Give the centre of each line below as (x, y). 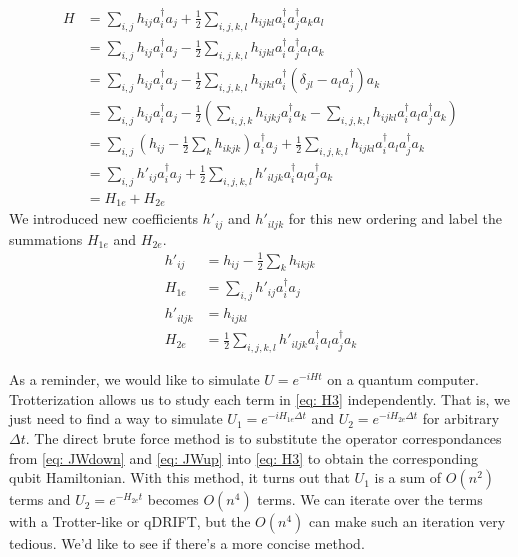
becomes (173, 499)
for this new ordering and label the (395, 218)
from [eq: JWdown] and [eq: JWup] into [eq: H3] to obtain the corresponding (243, 457)
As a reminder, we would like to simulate (134, 379)
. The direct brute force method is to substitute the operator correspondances (263, 438)
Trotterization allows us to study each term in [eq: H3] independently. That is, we (259, 398)
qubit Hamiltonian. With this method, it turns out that (179, 477)
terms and (40, 499)
